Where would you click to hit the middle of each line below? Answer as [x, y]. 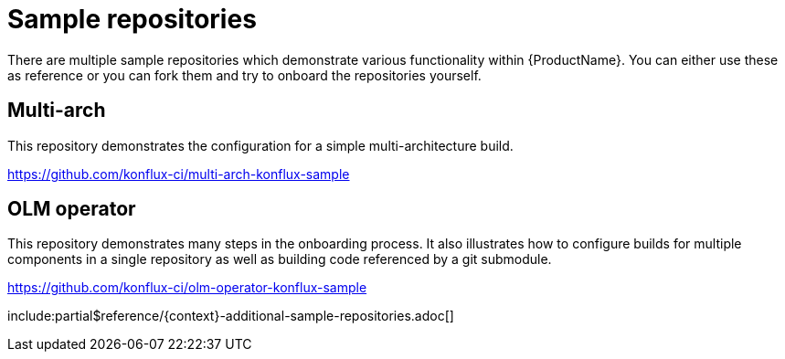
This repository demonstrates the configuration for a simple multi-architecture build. [260, 145]
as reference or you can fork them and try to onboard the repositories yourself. [244, 75]
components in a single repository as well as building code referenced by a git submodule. [280, 259]
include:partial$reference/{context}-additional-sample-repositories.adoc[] [231, 316]
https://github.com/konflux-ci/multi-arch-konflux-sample [179, 174]
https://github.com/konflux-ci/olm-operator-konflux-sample [187, 288]
